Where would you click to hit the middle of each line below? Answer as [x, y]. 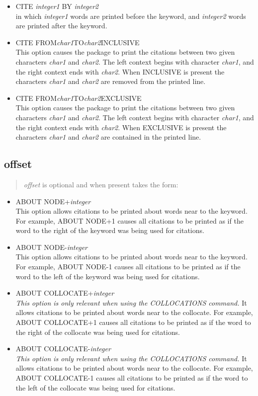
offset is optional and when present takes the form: [101, 184]
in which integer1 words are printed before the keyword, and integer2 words [131, 16]
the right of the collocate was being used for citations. [98, 332]
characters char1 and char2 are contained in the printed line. [108, 137]
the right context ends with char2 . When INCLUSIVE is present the [120, 71]
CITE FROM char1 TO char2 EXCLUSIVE [79, 98]
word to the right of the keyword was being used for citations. [110, 230]
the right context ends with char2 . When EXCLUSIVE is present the [121, 127]
